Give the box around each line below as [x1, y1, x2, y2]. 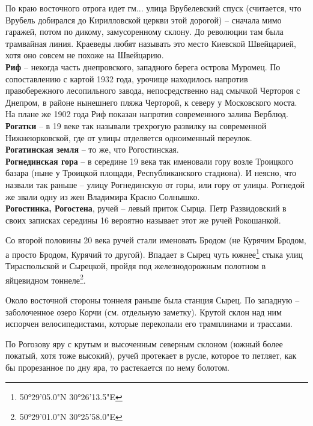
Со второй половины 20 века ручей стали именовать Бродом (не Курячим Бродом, [5, 234, 306, 246]
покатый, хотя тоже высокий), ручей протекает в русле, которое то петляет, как [5, 349, 297, 362]
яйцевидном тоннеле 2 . [5, 272, 86, 286]
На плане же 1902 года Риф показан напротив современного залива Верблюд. [5, 108, 288, 120]
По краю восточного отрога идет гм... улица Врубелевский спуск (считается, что [5, 2, 302, 14]
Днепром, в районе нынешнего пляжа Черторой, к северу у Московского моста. [5, 96, 297, 108]
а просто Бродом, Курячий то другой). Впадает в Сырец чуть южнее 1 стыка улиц [5, 246, 303, 260]
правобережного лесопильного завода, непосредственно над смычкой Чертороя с [5, 84, 300, 97]
